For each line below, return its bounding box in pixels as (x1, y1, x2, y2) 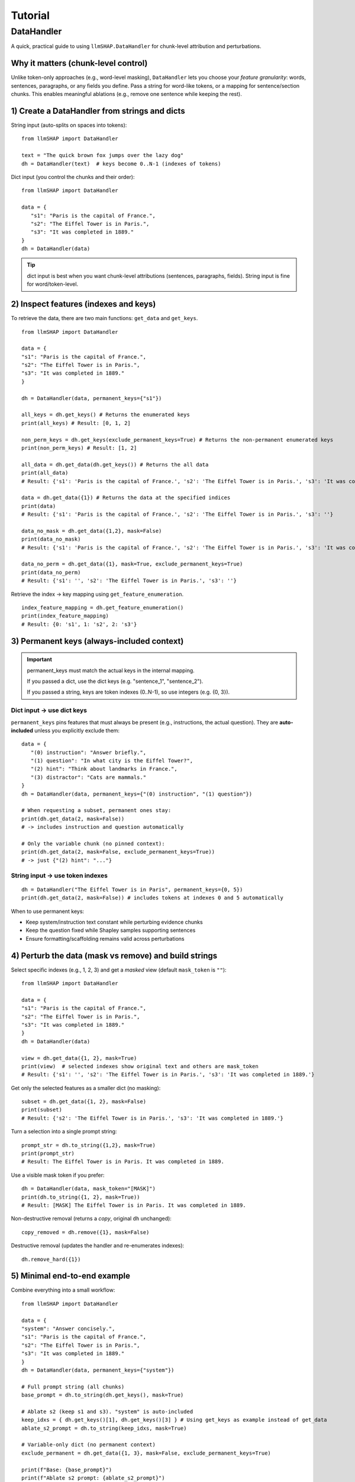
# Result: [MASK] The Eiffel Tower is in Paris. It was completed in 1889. (21, 1202, 246, 1209)
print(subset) (21, 1106, 62, 1113)
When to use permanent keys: (11, 908, 85, 915)
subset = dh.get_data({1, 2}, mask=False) (21, 1098, 147, 1105)
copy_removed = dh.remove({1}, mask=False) (21, 1229, 150, 1235)
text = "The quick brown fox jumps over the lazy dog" (21, 152, 184, 159)
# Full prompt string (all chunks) (21, 1383, 125, 1390)
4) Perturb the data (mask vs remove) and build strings (11, 950, 218, 960)
